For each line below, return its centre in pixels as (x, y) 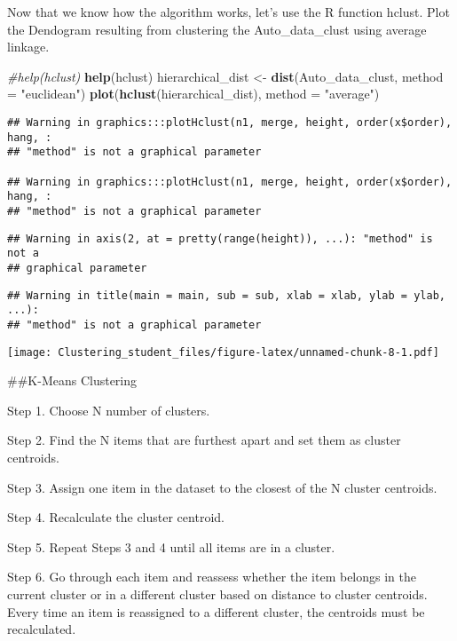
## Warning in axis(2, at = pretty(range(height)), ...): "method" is (220, 238)
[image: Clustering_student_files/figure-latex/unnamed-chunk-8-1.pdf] (223, 352)
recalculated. (42, 629)
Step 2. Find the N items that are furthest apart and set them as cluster (204, 440)
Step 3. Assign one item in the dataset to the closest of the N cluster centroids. (222, 487)
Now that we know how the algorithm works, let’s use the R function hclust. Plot (228, 12)
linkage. (28, 47)
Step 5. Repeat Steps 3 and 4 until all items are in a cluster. (171, 546)
